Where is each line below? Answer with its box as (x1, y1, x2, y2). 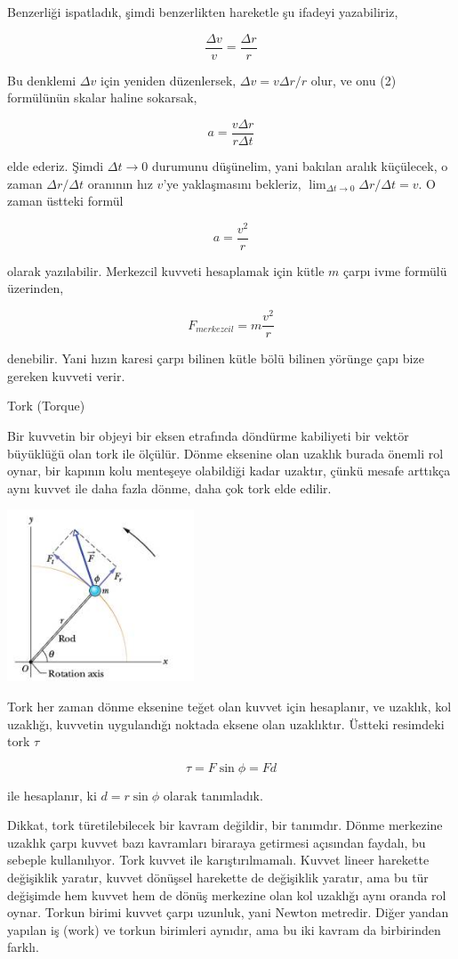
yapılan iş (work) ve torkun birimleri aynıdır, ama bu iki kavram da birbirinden (7, 920, 441, 939)
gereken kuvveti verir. (7, 366, 125, 385)
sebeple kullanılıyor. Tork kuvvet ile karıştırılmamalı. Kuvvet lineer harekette (7, 850, 430, 869)
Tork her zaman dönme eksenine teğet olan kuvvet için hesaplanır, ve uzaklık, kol (7, 696, 452, 715)
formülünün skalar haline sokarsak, (7, 88, 197, 107)
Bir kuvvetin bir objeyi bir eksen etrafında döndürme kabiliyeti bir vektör (7, 426, 409, 444)
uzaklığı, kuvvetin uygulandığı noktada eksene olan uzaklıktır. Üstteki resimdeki (7, 714, 445, 733)
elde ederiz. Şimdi (7, 156, 104, 175)
